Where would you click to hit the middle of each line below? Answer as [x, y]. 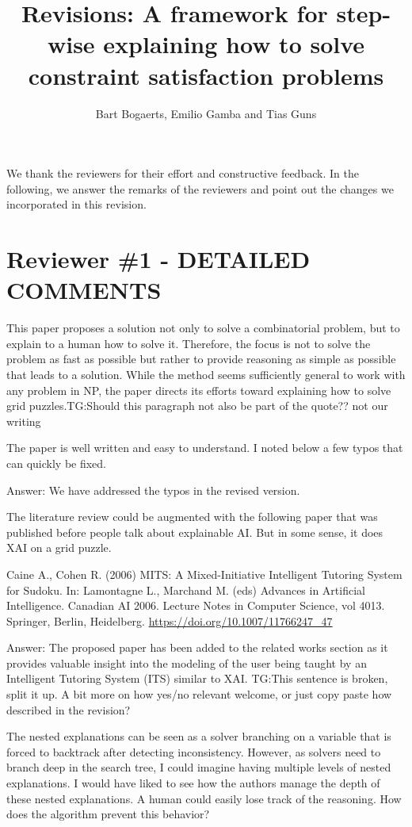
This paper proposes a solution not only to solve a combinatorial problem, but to [203, 328]
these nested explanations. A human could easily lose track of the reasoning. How [204, 798]
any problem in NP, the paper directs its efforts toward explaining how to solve [199, 390]
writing [24, 421]
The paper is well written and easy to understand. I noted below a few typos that [205, 448]
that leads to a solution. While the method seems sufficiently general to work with [206, 374]
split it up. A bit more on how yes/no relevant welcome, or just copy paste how [199, 694]
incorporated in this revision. [76, 204]
